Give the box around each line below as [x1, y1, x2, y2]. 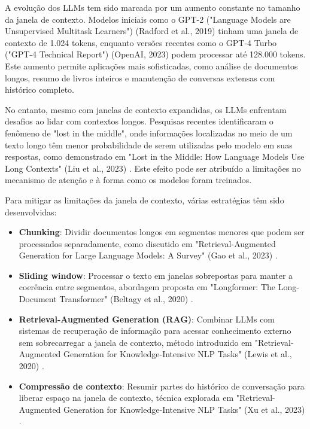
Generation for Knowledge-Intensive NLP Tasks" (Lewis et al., [63, 348, 292, 360]
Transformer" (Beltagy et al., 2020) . [59, 293, 193, 305]
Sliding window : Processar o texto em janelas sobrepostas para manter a [19, 269, 293, 281]
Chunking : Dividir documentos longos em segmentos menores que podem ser [19, 226, 305, 238]
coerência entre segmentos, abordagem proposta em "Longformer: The [19, 281, 275, 293]
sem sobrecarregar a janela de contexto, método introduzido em [19, 336, 253, 348]
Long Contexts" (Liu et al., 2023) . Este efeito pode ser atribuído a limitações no [5, 162, 301, 174]
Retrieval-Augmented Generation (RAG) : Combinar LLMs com [19, 312, 275, 325]
